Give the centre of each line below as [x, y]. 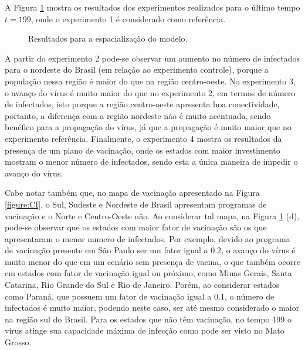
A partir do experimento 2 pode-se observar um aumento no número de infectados [152, 58]
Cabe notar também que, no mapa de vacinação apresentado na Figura [132, 193]
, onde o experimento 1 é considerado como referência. [128, 18]
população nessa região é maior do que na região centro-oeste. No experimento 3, [150, 81]
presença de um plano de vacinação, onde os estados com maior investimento [143, 150]
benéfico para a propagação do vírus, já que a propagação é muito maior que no [148, 127]
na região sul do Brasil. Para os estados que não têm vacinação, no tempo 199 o [148, 319]
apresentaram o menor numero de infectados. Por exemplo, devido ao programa [148, 238]
